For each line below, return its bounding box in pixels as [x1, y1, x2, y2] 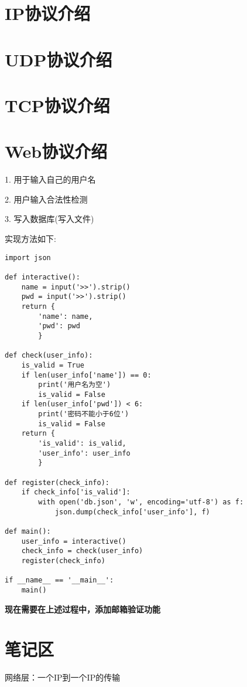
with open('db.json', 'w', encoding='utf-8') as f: [38, 498, 244, 507]
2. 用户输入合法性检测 [5, 193, 88, 205]
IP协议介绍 [5, 1, 91, 25]
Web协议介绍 [5, 139, 108, 163]
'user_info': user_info [38, 449, 131, 457]
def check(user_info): [5, 351, 93, 360]
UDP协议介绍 [5, 47, 112, 71]
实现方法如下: [5, 233, 56, 245]
